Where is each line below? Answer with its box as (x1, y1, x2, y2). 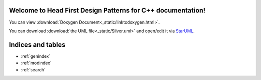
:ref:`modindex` (21, 60, 52, 66)
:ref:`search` (21, 67, 46, 72)
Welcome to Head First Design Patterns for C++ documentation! (9, 6, 205, 14)
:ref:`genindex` (21, 53, 51, 59)
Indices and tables (9, 40, 66, 49)
